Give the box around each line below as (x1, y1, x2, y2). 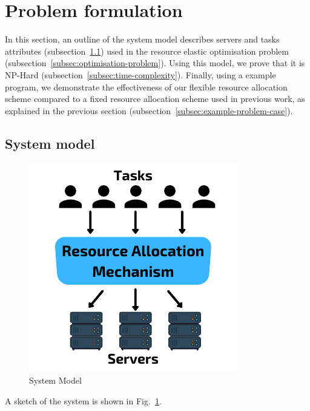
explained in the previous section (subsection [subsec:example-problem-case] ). (5, 104, 293, 117)
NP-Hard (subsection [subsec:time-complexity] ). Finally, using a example (5, 68, 276, 81)
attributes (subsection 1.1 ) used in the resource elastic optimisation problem (5, 44, 289, 57)
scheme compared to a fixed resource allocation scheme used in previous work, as (5, 92, 305, 105)
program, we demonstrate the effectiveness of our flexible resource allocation (5, 80, 288, 93)
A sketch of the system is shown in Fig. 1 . (5, 394, 162, 407)
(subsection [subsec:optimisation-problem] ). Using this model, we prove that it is (5, 56, 305, 69)
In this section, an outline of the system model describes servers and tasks (5, 33, 280, 46)
